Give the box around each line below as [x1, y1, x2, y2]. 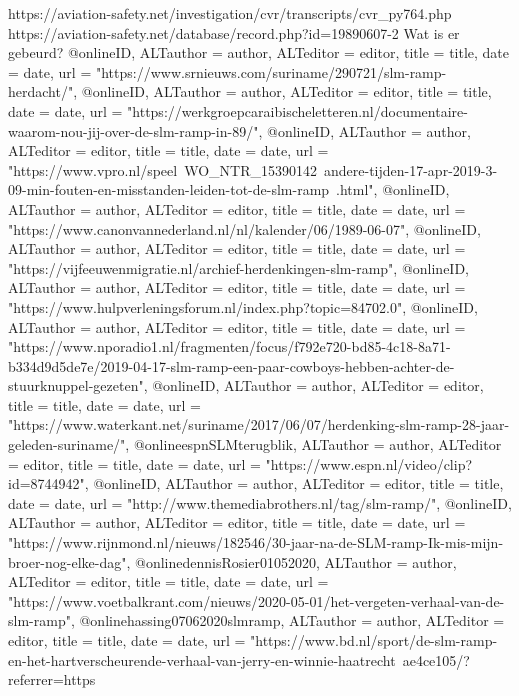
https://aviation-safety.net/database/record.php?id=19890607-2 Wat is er [8, 22, 460, 43]
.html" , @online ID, [336, 179, 450, 200]
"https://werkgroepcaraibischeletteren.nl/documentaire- [127, 100, 468, 121]
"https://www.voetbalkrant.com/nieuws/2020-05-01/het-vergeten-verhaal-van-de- [8, 590, 505, 611]
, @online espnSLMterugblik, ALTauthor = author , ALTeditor [125, 434, 502, 455]
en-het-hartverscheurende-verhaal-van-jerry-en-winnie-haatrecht [8, 649, 396, 670]
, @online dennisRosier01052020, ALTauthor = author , [126, 551, 457, 572]
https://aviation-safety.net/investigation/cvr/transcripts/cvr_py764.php [8, 3, 452, 23]
